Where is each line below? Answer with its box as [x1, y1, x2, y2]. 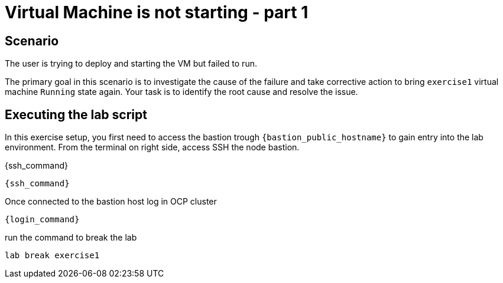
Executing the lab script [5, 107, 147, 122]
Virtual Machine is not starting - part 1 [5, 2, 309, 22]
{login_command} [5, 215, 80, 225]
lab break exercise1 [5, 251, 100, 261]
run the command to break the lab [5, 232, 137, 243]
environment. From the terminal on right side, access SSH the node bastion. [5, 142, 300, 153]
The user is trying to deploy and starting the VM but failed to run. [5, 58, 257, 69]
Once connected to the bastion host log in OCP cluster [5, 196, 217, 207]
